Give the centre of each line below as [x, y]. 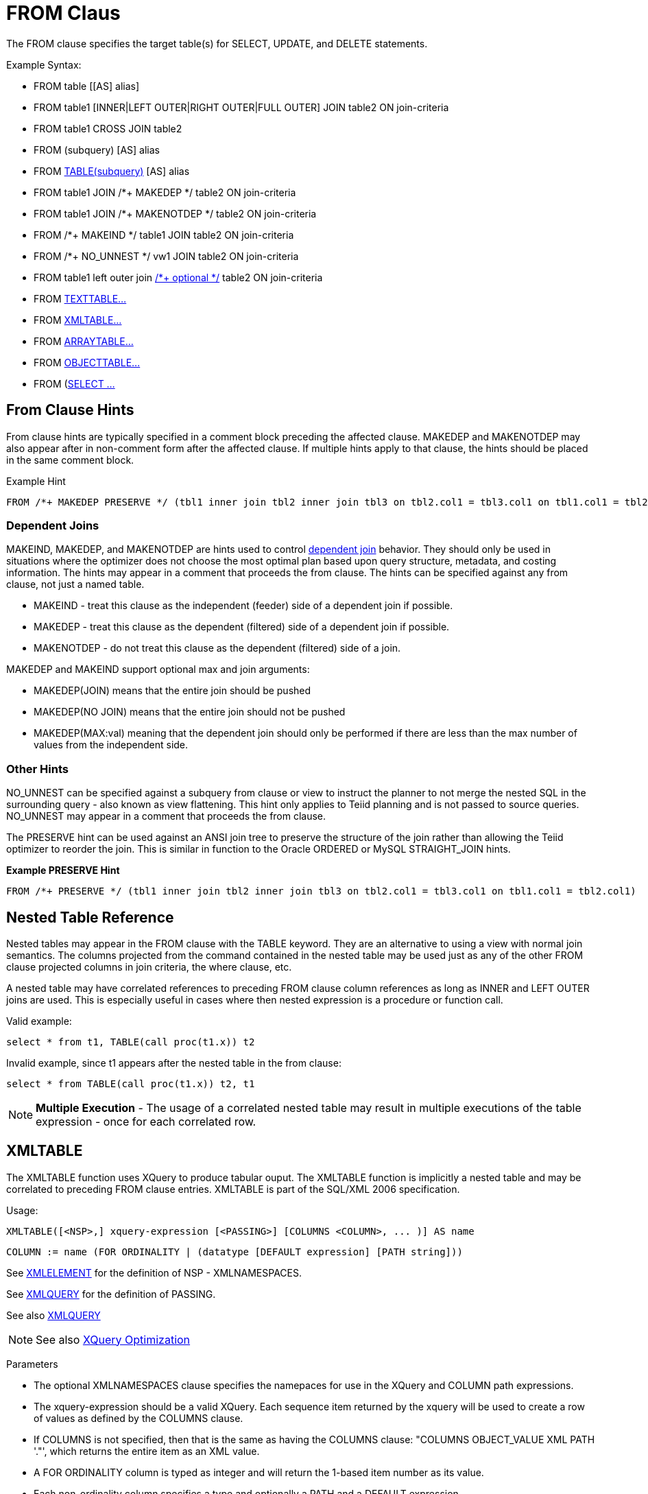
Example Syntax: [44, 64]
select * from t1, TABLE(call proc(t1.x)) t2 [131, 1042]
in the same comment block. [70, 460]
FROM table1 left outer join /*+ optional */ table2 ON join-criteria [178, 277]
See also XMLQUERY [53, 1315]
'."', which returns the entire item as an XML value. [147, 1451]
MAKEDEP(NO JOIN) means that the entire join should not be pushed [190, 712]
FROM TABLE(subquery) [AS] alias [112, 171]
